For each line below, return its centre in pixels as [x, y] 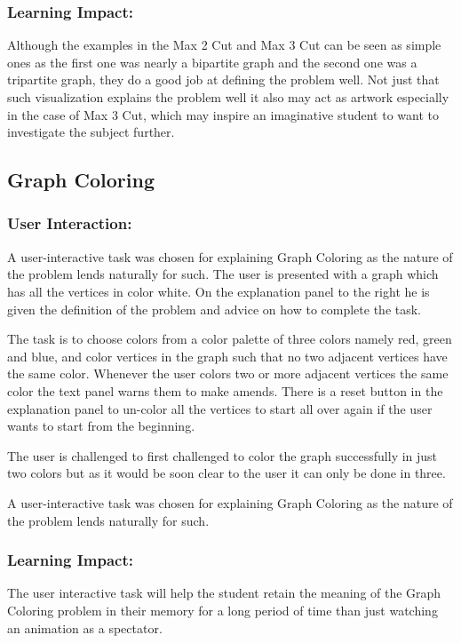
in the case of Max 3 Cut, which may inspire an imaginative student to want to [223, 114]
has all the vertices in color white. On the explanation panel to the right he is [219, 291]
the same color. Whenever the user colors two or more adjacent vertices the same [228, 373]
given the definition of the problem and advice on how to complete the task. [215, 309]
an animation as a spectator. [85, 627]
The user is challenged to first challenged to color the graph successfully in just [223, 455]
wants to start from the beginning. [101, 426]
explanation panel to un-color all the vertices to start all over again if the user [220, 408]
